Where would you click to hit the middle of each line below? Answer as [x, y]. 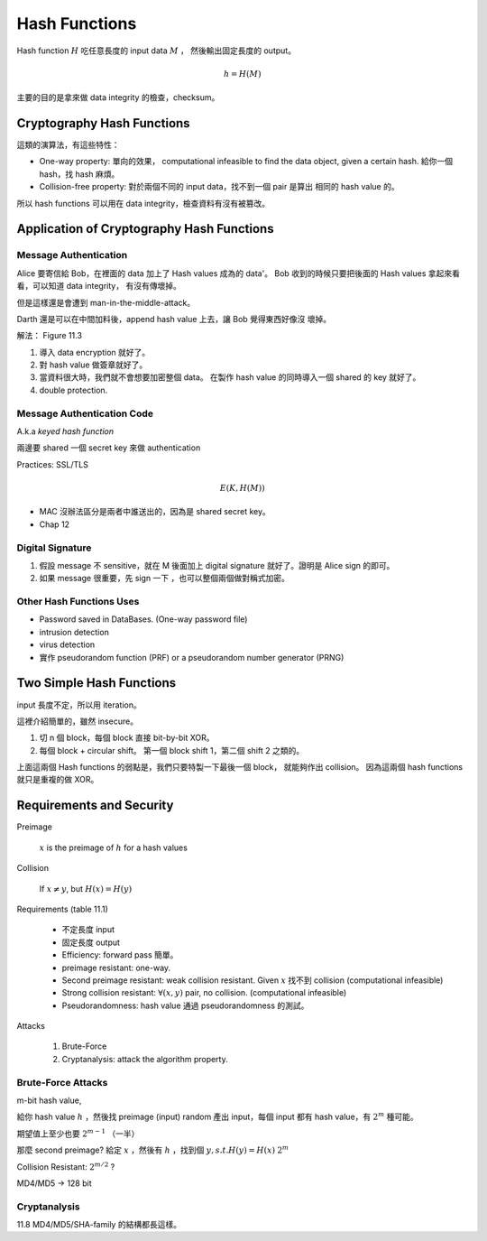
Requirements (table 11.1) [62, 909]
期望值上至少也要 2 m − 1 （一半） [78, 1133]
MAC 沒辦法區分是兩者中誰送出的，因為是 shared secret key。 [155, 512]
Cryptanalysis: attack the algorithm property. [145, 1059]
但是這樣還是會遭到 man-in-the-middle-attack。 [106, 302]
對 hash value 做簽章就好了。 [93, 365]
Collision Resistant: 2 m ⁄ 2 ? [66, 1166]
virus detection [67, 644]
